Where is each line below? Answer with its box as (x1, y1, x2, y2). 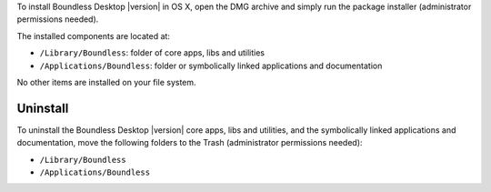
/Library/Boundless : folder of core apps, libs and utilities (39, 47, 266, 58)
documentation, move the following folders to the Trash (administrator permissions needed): (16, 137, 363, 148)
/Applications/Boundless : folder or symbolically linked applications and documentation (39, 60, 383, 71)
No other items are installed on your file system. (16, 76, 196, 87)
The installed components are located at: (16, 30, 170, 41)
